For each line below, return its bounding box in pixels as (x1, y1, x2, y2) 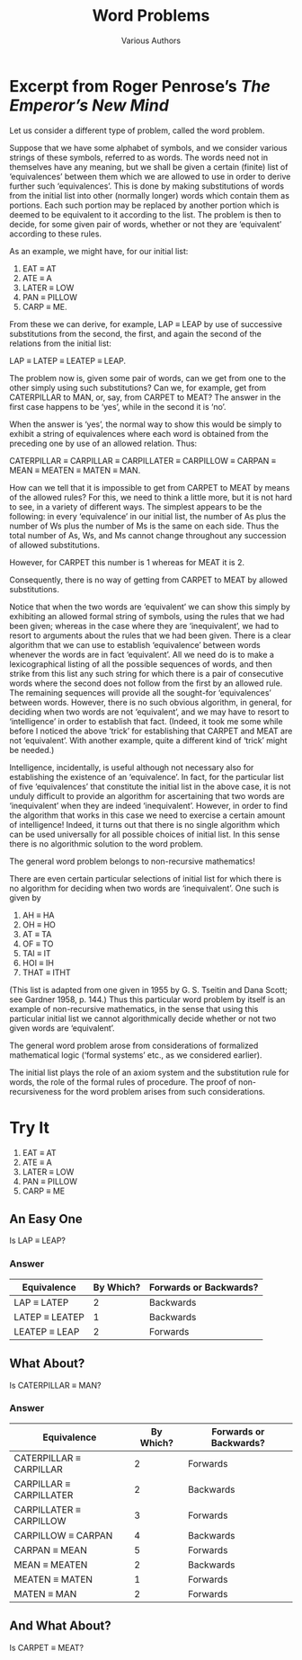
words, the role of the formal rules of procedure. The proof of (9, 1076, 236, 1087)
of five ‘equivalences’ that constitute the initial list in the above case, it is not (9, 781, 291, 792)
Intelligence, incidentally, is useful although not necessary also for (9, 761, 254, 773)
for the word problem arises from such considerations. (63, 1086, 265, 1096)
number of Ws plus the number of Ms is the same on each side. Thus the (9, 520, 280, 531)
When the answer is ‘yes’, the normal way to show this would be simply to (9, 419, 282, 430)
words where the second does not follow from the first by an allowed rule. (9, 678, 283, 688)
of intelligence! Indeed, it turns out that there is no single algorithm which (9, 819, 280, 830)
